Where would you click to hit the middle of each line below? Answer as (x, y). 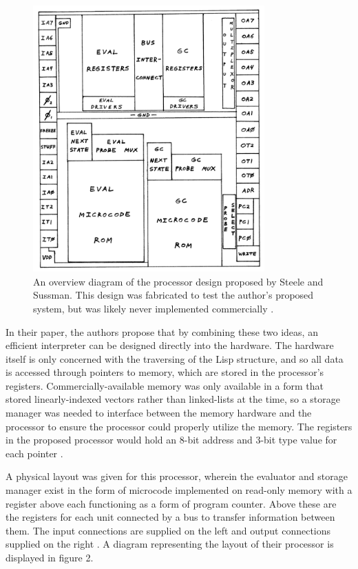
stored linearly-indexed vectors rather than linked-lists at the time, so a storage (173, 399)
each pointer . (34, 453)
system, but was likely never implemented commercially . (154, 308)
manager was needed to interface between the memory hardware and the (159, 413)
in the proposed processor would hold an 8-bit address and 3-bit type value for (171, 440)
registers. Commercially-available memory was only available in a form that (165, 385)
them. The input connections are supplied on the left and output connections (168, 530)
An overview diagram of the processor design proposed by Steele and (178, 281)
